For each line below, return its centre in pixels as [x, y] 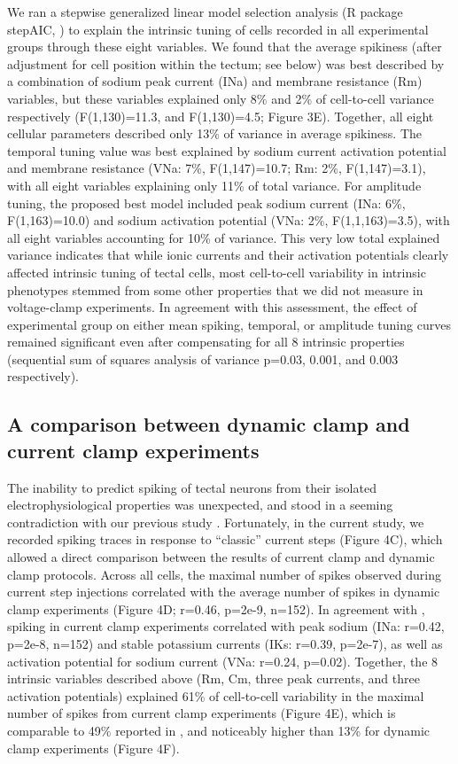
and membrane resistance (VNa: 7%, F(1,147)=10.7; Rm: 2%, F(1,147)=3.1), [217, 168]
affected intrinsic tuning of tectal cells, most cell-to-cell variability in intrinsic [217, 272]
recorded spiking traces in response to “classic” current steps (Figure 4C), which [225, 539]
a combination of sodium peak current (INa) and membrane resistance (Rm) [215, 81]
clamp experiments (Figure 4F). [93, 748]
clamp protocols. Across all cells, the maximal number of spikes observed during [224, 574]
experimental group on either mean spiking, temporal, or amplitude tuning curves [229, 324]
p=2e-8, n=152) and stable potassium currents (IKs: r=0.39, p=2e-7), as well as [225, 643]
